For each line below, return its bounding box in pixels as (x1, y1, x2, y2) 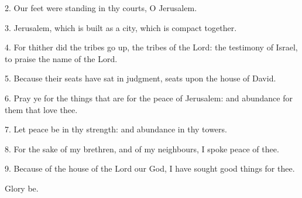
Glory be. (5, 182, 39, 194)
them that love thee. (5, 103, 78, 115)
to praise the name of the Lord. (5, 52, 118, 64)
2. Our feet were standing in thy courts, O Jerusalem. (5, 2, 197, 13)
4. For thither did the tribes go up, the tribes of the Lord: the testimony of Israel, (5, 41, 298, 53)
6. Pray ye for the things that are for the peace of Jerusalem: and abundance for (5, 91, 293, 104)
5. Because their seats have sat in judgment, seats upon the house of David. (5, 72, 276, 84)
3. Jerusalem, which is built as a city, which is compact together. (5, 21, 237, 33)
